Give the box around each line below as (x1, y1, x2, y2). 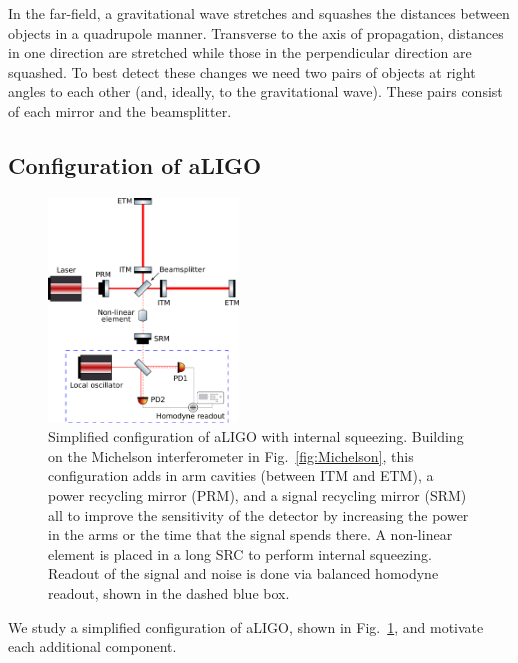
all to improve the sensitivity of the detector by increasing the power (48, 504, 469, 525)
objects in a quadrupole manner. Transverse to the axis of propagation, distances (8, 22, 504, 43)
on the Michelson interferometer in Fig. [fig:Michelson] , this (48, 445, 414, 466)
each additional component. (8, 636, 177, 657)
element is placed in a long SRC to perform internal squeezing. (48, 543, 432, 564)
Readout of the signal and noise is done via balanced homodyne (48, 563, 439, 584)
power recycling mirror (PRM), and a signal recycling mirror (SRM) (48, 484, 467, 505)
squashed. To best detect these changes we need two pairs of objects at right (8, 61, 476, 82)
